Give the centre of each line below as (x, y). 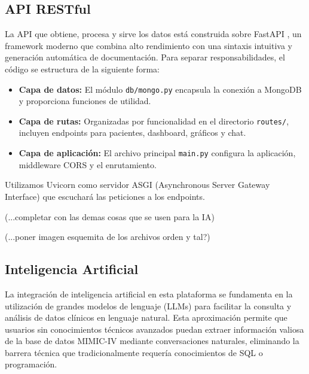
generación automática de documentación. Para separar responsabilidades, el (145, 57)
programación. (31, 364)
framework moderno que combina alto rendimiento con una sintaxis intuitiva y (149, 45)
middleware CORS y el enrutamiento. (88, 164)
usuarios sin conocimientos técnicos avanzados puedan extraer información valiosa (154, 329)
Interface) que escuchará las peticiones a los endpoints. (105, 196)
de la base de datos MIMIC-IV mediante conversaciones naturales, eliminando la (152, 341)
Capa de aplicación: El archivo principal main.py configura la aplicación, (157, 153)
